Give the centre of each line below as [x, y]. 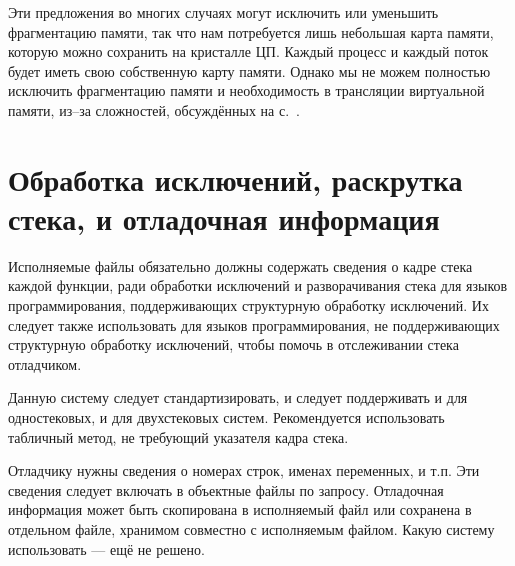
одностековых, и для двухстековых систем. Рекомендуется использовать [226, 417]
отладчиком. [45, 363]
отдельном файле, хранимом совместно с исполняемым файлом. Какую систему [251, 529]
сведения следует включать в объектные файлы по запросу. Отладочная [226, 489]
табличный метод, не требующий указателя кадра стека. [178, 436]
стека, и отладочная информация [224, 217]
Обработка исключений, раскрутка [235, 178]
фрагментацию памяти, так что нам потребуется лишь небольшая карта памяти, [251, 31]
